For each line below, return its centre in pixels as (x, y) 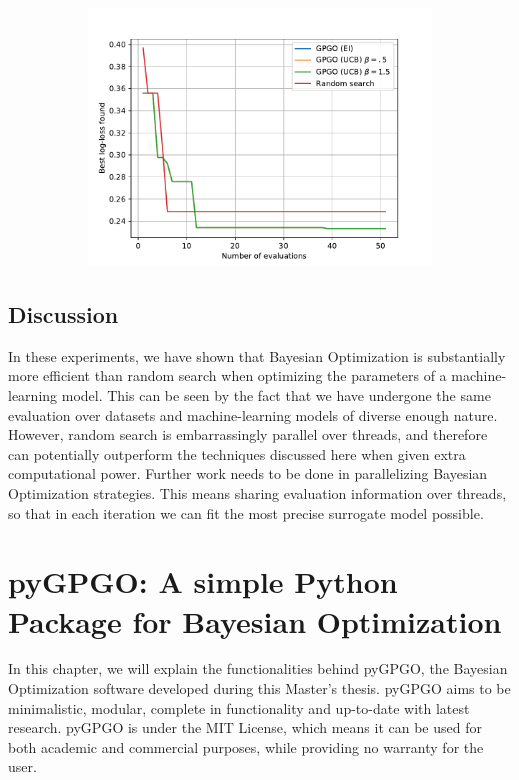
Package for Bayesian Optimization (255, 620)
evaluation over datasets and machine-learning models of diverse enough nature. (253, 414)
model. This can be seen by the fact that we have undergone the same (276, 394)
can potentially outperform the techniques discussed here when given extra (237, 453)
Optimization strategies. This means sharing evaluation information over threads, (257, 492)
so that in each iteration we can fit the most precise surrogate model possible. (246, 512)
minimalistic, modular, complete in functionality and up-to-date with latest (239, 707)
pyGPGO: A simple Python (203, 581)
